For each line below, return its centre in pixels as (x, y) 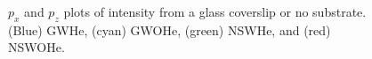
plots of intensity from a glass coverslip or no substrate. (215, 11)
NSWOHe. (36, 47)
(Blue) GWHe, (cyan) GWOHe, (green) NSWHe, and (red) (170, 29)
